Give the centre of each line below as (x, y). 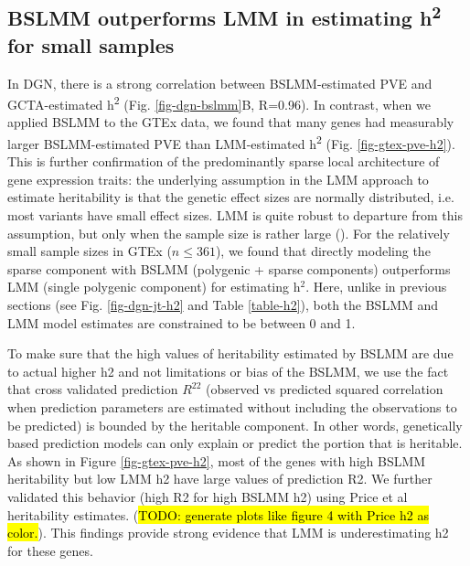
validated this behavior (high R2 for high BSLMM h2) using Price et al (208, 496)
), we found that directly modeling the (323, 251)
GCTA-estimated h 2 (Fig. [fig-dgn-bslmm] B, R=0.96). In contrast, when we (219, 103)
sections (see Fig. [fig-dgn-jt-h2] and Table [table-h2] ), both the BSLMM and (223, 305)
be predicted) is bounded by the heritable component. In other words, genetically (235, 425)
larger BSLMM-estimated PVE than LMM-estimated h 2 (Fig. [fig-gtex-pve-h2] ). (231, 142)
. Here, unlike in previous (376, 287)
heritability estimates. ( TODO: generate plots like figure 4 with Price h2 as (218, 514)
